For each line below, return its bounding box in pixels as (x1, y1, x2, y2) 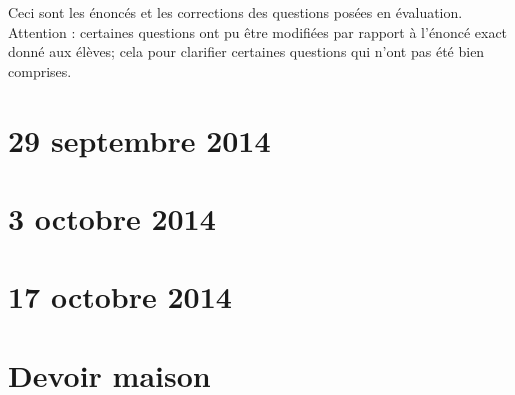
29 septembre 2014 (8, 119, 271, 160)
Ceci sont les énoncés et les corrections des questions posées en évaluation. (8, 2, 463, 22)
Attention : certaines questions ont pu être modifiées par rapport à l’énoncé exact (8, 21, 508, 42)
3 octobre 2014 (8, 197, 216, 238)
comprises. (8, 60, 72, 81)
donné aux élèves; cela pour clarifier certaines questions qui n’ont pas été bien (8, 41, 485, 62)
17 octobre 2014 (8, 276, 232, 317)
